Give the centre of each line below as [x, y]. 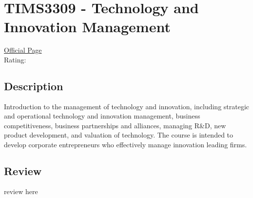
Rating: [15, 59]
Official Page [23, 50]
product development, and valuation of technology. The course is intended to [119, 135]
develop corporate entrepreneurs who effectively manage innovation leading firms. [126, 145]
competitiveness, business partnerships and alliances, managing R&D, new [115, 125]
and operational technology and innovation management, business [102, 116]
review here [21, 191]
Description [34, 86]
